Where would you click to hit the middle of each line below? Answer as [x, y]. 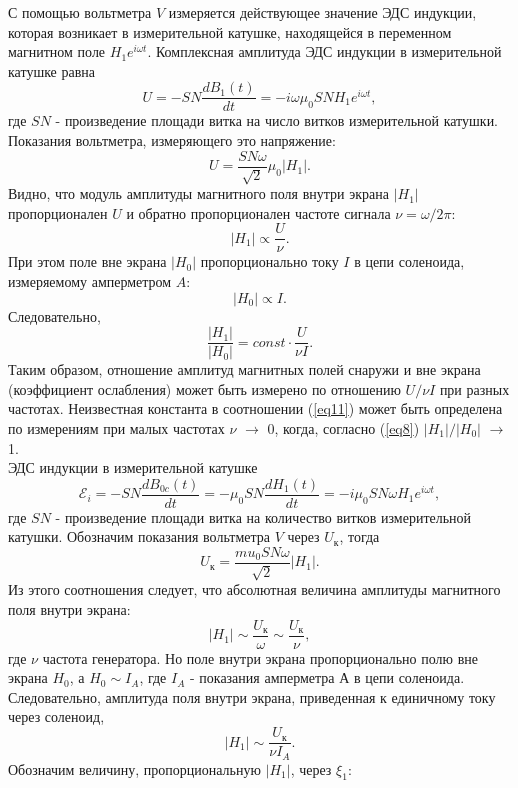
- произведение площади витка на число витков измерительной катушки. [277, 120]
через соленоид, [56, 716]
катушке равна [52, 70]
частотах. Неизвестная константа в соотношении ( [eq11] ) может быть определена [255, 408]
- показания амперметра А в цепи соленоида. [327, 677]
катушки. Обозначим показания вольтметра [139, 536]
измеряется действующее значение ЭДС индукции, [322, 12]
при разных [474, 388]
